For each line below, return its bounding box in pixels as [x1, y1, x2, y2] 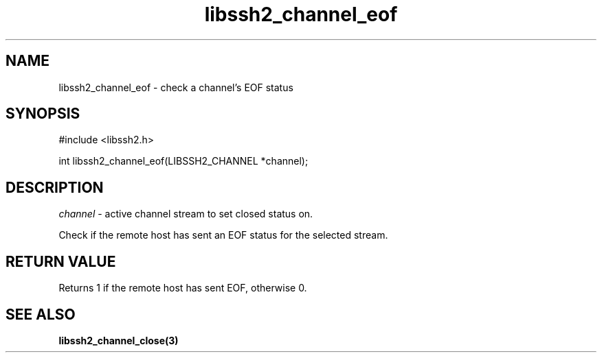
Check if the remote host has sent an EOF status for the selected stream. [58, 229, 388, 241]
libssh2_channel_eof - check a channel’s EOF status [58, 81, 293, 93]
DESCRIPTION [5, 178, 104, 196]
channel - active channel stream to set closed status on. [58, 208, 313, 220]
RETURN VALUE [5, 252, 116, 270]
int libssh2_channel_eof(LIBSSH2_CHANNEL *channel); [58, 155, 309, 167]
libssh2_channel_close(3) [58, 334, 179, 346]
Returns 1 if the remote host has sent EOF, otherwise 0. [58, 282, 307, 294]
